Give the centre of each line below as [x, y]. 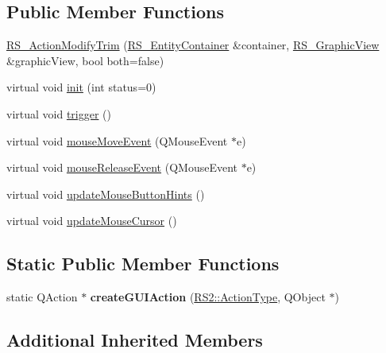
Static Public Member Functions [143, 264]
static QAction [42, 297]
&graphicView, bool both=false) [85, 60]
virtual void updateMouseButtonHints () [106, 194]
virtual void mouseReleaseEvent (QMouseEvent [122, 167]
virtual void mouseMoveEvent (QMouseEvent [117, 140]
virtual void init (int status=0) [81, 87]
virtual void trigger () [59, 113]
